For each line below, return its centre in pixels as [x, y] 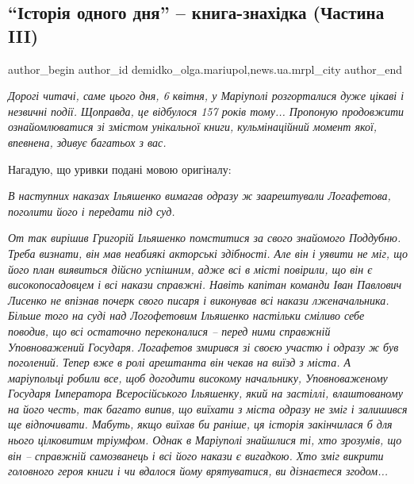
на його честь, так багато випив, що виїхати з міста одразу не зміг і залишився [208, 408]
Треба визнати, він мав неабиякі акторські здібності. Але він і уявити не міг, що [208, 253]
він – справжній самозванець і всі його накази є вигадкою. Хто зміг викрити [196, 455]
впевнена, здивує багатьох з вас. [87, 142]
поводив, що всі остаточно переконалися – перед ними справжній [169, 330]
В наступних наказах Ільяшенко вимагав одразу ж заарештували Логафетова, [199, 196]
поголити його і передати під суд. [92, 211]
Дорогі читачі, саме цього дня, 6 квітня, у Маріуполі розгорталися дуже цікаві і [206, 96]
